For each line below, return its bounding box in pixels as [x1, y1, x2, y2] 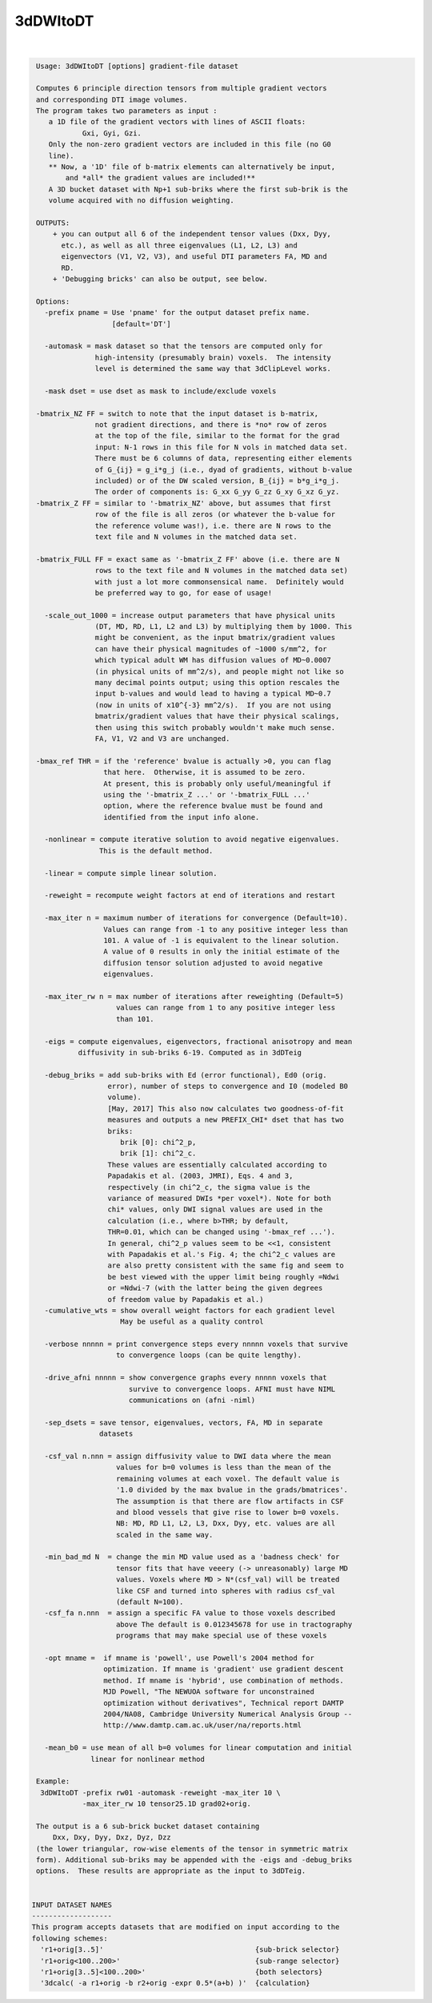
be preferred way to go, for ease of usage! [94, 588, 273, 597]
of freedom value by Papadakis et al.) [107, 1295, 264, 1304]
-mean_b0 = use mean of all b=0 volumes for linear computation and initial [44, 1743, 353, 1752]
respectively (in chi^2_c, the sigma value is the [107, 1183, 310, 1191]
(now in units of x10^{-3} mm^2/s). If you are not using [94, 700, 332, 709]
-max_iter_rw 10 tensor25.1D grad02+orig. [82, 1799, 251, 1808]
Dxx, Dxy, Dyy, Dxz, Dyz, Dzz [52, 1833, 171, 1842]
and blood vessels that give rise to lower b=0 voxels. [116, 1507, 340, 1517]
